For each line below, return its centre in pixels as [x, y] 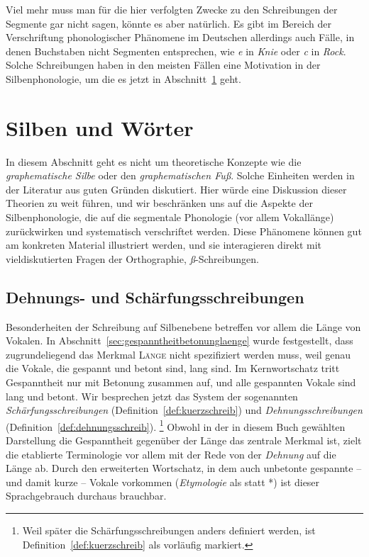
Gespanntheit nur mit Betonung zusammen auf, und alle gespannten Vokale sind [181, 382]
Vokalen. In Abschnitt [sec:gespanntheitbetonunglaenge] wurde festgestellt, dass [180, 341]
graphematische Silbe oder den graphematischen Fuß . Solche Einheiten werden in [180, 175]
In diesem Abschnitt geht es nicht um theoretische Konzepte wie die [154, 161]
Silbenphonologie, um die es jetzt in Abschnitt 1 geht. [123, 78]
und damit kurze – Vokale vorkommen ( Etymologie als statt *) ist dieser [163, 482]
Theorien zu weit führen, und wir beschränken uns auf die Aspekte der [159, 203]
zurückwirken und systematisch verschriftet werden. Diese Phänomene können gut [184, 231]
